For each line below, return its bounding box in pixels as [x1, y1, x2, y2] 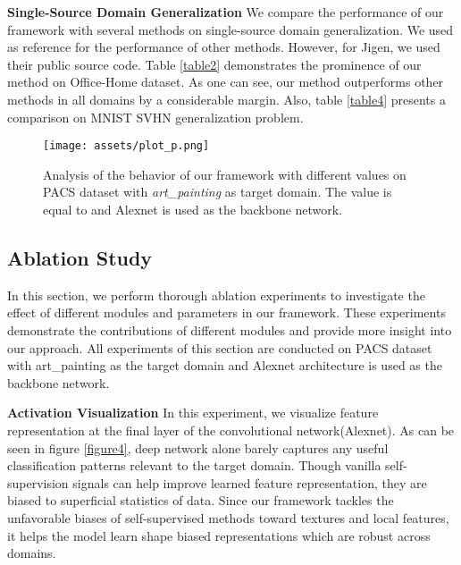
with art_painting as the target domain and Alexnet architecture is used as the [7, 356, 442, 375]
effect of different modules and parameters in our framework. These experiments [7, 303, 446, 322]
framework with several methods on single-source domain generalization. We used [7, 20, 454, 38]
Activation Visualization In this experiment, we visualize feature [7, 403, 379, 422]
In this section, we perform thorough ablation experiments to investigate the [7, 285, 425, 304]
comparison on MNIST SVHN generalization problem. [7, 107, 304, 126]
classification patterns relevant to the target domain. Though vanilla [7, 456, 381, 475]
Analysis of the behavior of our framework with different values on [43, 164, 407, 183]
